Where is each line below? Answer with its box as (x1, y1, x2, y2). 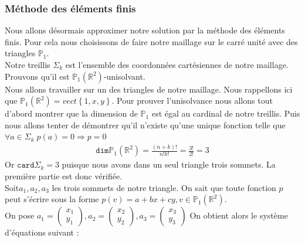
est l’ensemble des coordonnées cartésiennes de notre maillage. (65, 59, 289, 70)
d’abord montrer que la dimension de (5, 107, 138, 120)
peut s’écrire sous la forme (5, 193, 99, 205)
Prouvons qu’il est (5, 70, 70, 82)
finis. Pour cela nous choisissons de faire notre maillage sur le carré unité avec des (5, 35, 298, 47)
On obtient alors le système (189, 209, 288, 221)
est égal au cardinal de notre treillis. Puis (151, 107, 300, 120)
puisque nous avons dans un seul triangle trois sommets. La (62, 158, 276, 171)
